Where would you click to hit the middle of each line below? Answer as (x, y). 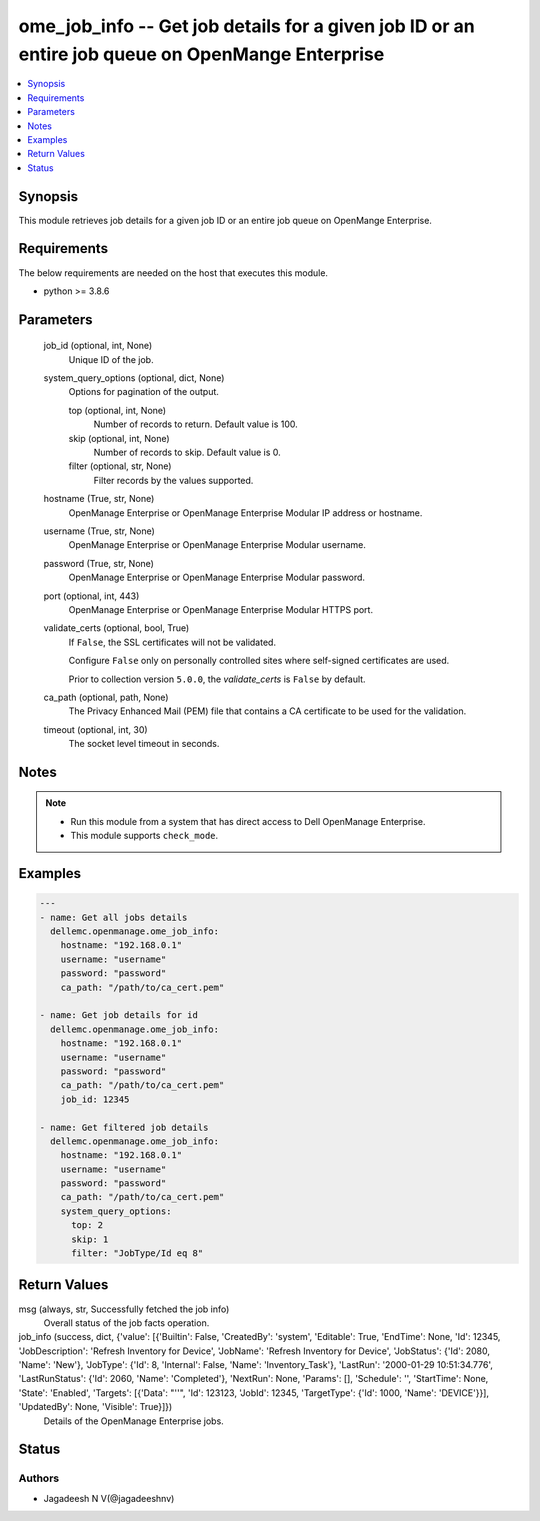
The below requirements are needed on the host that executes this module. (173, 272)
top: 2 (87, 1225)
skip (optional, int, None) (119, 438)
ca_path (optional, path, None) (106, 697)
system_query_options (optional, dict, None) (134, 378)
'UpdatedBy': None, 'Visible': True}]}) (95, 1407)
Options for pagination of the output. (144, 392)
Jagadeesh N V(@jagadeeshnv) (109, 1498)
